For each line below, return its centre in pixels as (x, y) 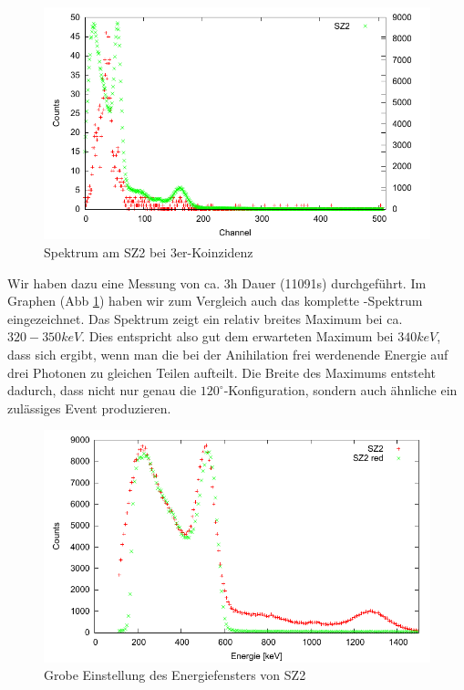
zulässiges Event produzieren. (89, 408)
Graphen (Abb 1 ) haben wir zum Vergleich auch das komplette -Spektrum (215, 301)
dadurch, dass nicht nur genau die (102, 390)
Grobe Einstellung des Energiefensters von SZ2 (175, 675)
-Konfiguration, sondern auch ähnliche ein (340, 390)
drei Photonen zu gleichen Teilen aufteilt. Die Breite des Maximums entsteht (222, 372)
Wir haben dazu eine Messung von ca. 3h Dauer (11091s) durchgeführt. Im (217, 282)
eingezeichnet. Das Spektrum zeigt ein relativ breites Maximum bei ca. (205, 318)
